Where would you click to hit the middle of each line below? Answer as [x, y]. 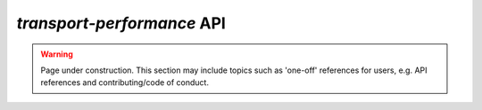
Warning [57, 54]
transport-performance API [121, 23]
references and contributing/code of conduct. [125, 82]
